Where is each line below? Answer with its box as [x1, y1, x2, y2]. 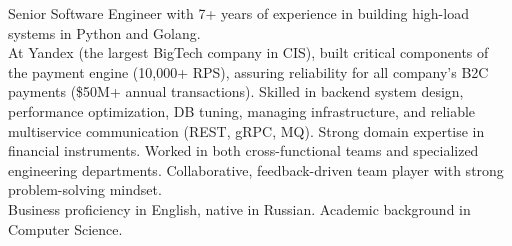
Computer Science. [8, 218, 123, 239]
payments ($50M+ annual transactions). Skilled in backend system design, [8, 81, 464, 102]
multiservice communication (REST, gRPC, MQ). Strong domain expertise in [8, 120, 485, 141]
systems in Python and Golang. [8, 22, 201, 43]
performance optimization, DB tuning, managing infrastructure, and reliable [8, 100, 476, 121]
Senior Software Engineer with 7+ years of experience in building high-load [8, 3, 469, 23]
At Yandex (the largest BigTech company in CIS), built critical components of [8, 42, 489, 63]
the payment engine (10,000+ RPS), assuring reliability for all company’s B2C [8, 61, 489, 82]
